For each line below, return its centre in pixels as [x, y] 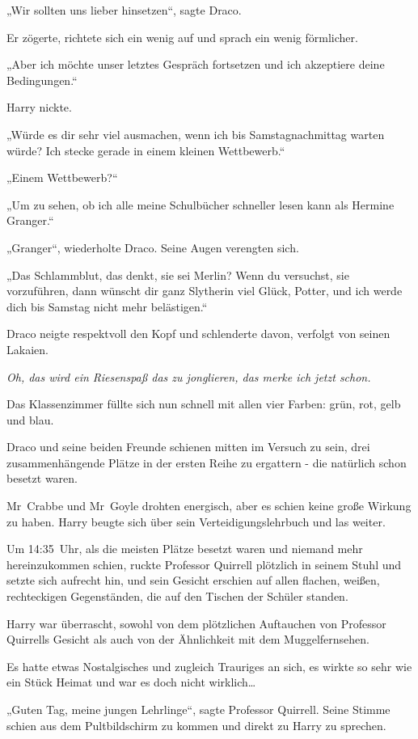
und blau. [30, 419]
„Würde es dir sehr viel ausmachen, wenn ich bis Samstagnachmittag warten [196, 134]
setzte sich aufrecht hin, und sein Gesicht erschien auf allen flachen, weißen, [193, 580]
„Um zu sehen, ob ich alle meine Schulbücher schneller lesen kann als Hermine [201, 204]
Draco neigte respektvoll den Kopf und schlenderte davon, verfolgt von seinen [198, 334]
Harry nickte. [39, 107]
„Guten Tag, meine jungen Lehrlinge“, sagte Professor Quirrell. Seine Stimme [198, 709]
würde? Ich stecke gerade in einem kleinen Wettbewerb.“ [146, 150]
